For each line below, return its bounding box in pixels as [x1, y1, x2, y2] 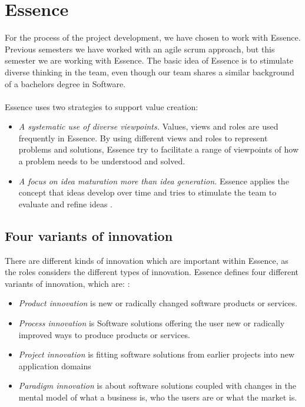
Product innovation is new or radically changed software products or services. [18, 297, 297, 309]
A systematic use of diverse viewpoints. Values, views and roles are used [18, 120, 279, 133]
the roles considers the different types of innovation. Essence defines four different [5, 266, 299, 278]
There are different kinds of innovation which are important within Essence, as [5, 254, 289, 266]
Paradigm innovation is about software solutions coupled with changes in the [18, 379, 296, 392]
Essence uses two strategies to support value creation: [5, 100, 198, 112]
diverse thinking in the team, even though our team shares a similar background [5, 65, 294, 78]
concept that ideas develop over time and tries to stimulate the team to [18, 186, 277, 198]
